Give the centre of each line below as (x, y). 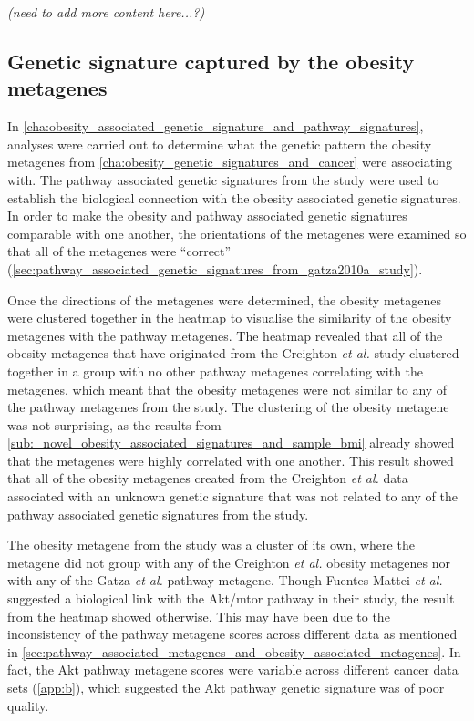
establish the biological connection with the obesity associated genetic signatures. (234, 197)
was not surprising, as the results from (114, 424)
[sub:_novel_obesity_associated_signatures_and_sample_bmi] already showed (231, 443)
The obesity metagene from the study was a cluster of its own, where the (211, 545)
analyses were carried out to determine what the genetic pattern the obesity (220, 144)
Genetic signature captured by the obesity (211, 61)
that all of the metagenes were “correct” (119, 251)
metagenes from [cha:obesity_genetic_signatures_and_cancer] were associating (230, 162)
